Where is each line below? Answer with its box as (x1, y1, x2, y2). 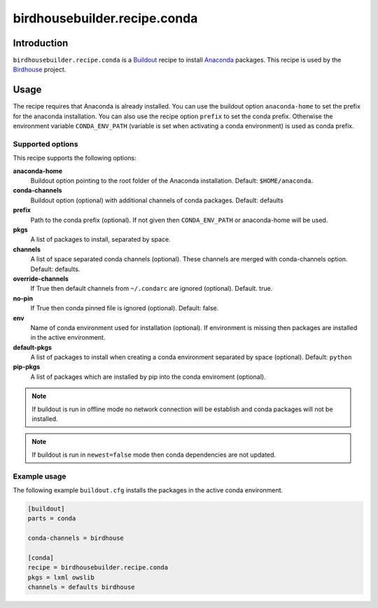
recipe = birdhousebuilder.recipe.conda (27, 564, 168, 572)
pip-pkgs (13, 363, 41, 371)
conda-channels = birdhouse (27, 534, 124, 542)
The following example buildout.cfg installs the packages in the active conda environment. (13, 485, 283, 494)
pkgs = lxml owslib (27, 573, 94, 581)
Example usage (13, 471, 66, 481)
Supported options (13, 139, 78, 148)
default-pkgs (13, 343, 52, 352)
